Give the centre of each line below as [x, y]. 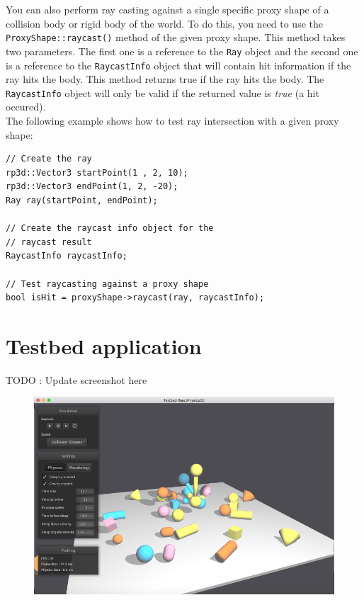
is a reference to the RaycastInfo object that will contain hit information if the [178, 65]
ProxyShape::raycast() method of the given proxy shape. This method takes [176, 37]
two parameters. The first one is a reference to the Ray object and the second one [182, 51]
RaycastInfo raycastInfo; [67, 256]
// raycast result [49, 242]
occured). [26, 107]
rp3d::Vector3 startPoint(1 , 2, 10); [97, 172]
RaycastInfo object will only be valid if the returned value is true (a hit [163, 92]
